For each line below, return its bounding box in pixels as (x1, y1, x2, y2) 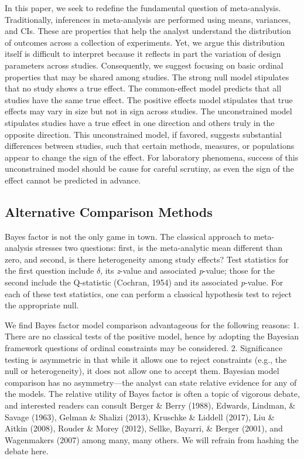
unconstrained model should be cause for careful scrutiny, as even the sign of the (5, 162, 294, 175)
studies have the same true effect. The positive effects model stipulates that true (5, 93, 293, 106)
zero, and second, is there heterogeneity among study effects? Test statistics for (5, 253, 289, 265)
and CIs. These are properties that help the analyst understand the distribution (5, 25, 291, 37)
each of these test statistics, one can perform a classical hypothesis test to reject (5, 287, 292, 300)
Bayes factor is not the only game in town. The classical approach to (5, 230, 251, 242)
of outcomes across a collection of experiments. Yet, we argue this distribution (5, 36, 285, 48)
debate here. (5, 445, 49, 457)
